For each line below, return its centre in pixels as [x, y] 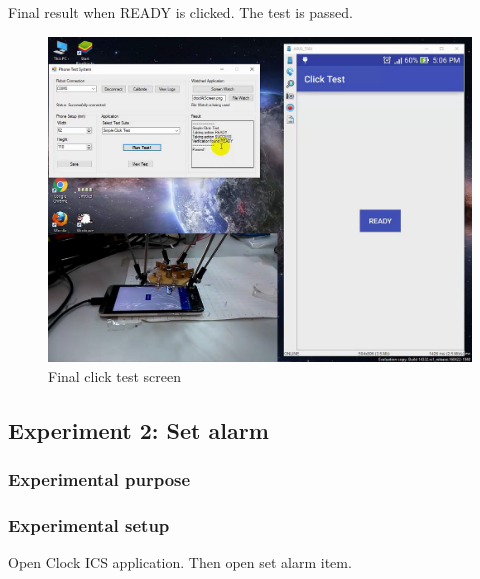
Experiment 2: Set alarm [138, 430]
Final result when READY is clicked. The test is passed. [181, 12]
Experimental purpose [99, 479]
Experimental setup [89, 525]
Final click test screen [114, 376]
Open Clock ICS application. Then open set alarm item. [180, 562]
